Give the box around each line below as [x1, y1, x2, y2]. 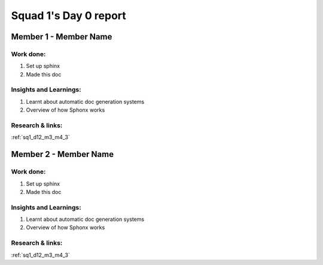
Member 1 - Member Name [11, 32, 112, 42]
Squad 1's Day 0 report [11, 9, 127, 22]
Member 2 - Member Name [11, 149, 114, 159]
